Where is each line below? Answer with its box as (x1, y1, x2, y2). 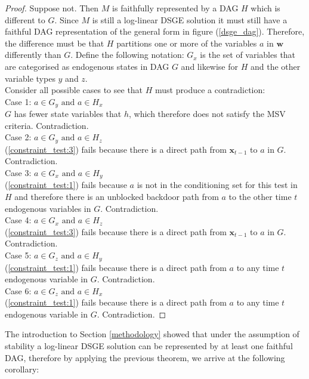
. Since (54, 13, 79, 26)
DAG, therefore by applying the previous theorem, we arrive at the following (5, 351, 285, 363)
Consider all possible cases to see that (5, 84, 143, 96)
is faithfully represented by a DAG (112, 2, 239, 14)
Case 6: (5, 284, 32, 297)
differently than (5, 48, 61, 61)
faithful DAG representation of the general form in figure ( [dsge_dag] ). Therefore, (5, 25, 305, 38)
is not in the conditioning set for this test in (137, 178, 298, 191)
